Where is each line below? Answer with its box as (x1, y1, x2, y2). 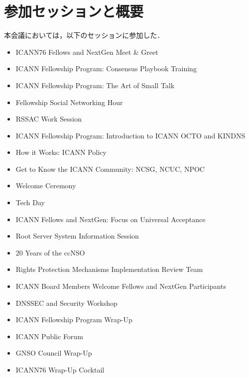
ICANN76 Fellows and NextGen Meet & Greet (15, 46, 158, 57)
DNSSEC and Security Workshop (15, 297, 118, 308)
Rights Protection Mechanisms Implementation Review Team (15, 264, 203, 274)
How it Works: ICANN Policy (15, 147, 107, 157)
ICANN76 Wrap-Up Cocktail (15, 365, 105, 375)
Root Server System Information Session (15, 231, 139, 241)
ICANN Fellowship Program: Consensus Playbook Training (15, 63, 197, 74)
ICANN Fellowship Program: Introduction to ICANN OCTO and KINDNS (15, 130, 246, 140)
